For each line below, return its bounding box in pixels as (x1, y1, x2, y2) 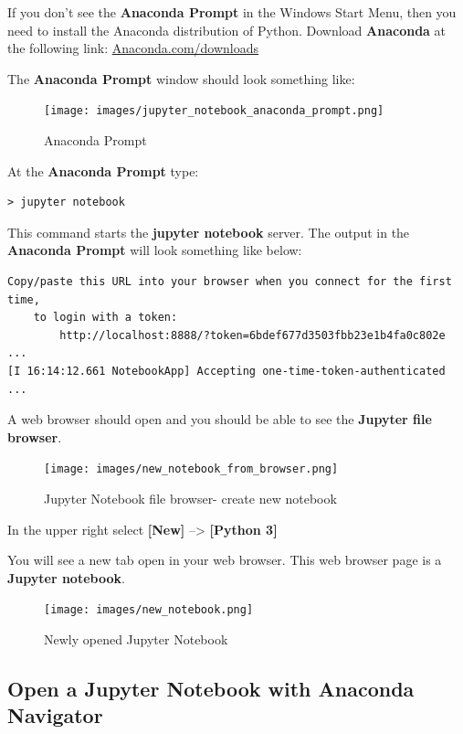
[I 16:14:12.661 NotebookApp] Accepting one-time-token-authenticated (7, 364, 446, 378)
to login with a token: (33, 311, 178, 324)
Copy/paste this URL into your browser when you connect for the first (7, 275, 452, 288)
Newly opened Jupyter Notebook (44, 630, 228, 649)
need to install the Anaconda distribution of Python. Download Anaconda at (7, 20, 447, 39)
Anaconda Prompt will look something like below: (7, 240, 302, 260)
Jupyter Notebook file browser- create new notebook (44, 489, 337, 507)
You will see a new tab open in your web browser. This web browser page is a (7, 550, 442, 569)
